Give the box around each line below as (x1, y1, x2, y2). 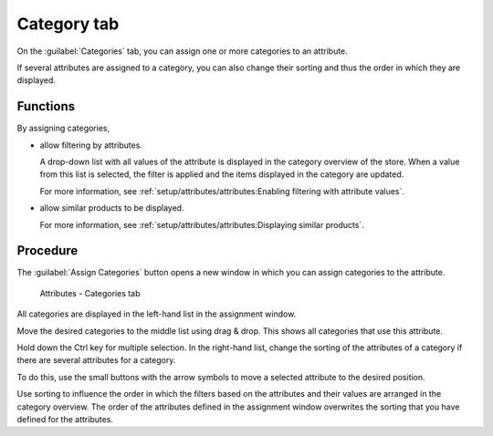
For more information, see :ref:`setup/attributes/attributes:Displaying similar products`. (39, 219, 364, 230)
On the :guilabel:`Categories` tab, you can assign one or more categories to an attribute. (16, 46, 349, 57)
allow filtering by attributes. (39, 140, 143, 151)
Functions (16, 99, 76, 114)
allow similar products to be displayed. (39, 202, 184, 213)
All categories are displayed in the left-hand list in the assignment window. (16, 308, 297, 319)
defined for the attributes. (16, 414, 114, 424)
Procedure (16, 243, 79, 259)
